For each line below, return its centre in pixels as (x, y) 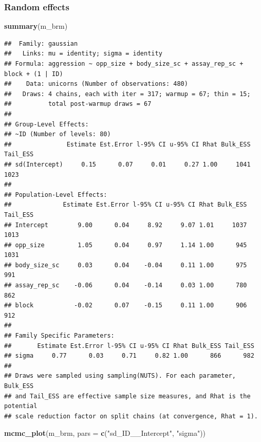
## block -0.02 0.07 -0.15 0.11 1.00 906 (126, 306)
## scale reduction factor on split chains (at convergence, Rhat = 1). (131, 416)
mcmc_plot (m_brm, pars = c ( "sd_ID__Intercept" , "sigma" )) (105, 433)
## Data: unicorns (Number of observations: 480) (96, 84)
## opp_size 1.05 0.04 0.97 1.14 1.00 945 (126, 245)
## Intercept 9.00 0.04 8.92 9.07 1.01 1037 (126, 225)
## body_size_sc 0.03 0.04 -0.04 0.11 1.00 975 (126, 265)
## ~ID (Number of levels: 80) (58, 134)
